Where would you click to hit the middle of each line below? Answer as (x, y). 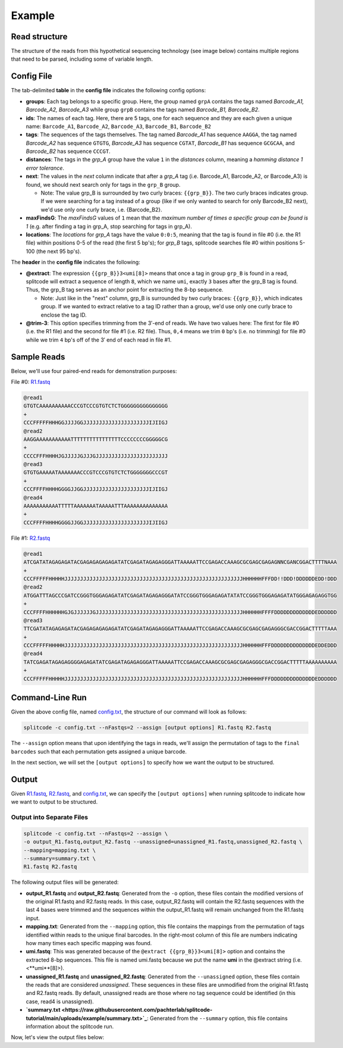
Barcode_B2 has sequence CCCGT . (68, 151)
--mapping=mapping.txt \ (60, 850)
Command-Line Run (49, 698)
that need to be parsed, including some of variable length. (82, 59)
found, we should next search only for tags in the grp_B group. (103, 184)
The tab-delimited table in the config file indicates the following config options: (108, 90)
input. (33, 918)
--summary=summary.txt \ (60, 858)
